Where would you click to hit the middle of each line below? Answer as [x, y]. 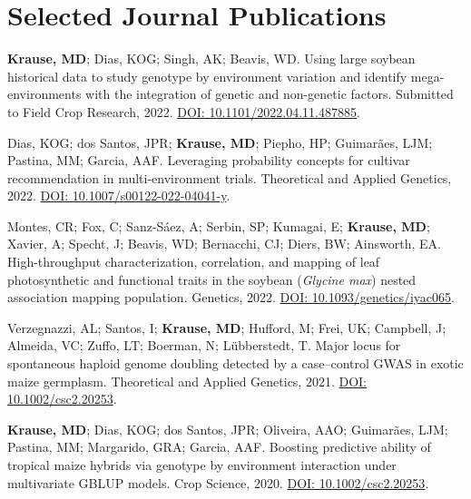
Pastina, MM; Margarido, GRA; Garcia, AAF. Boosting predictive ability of [219, 447]
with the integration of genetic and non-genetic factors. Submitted [270, 94]
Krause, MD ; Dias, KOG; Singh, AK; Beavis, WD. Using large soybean [211, 59]
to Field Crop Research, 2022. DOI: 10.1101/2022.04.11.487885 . [184, 111]
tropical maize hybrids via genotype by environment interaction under [202, 465]
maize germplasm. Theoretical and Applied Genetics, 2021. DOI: [187, 381]
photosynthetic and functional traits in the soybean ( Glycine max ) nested [212, 279]
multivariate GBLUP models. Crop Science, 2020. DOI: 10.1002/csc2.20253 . [218, 482]
